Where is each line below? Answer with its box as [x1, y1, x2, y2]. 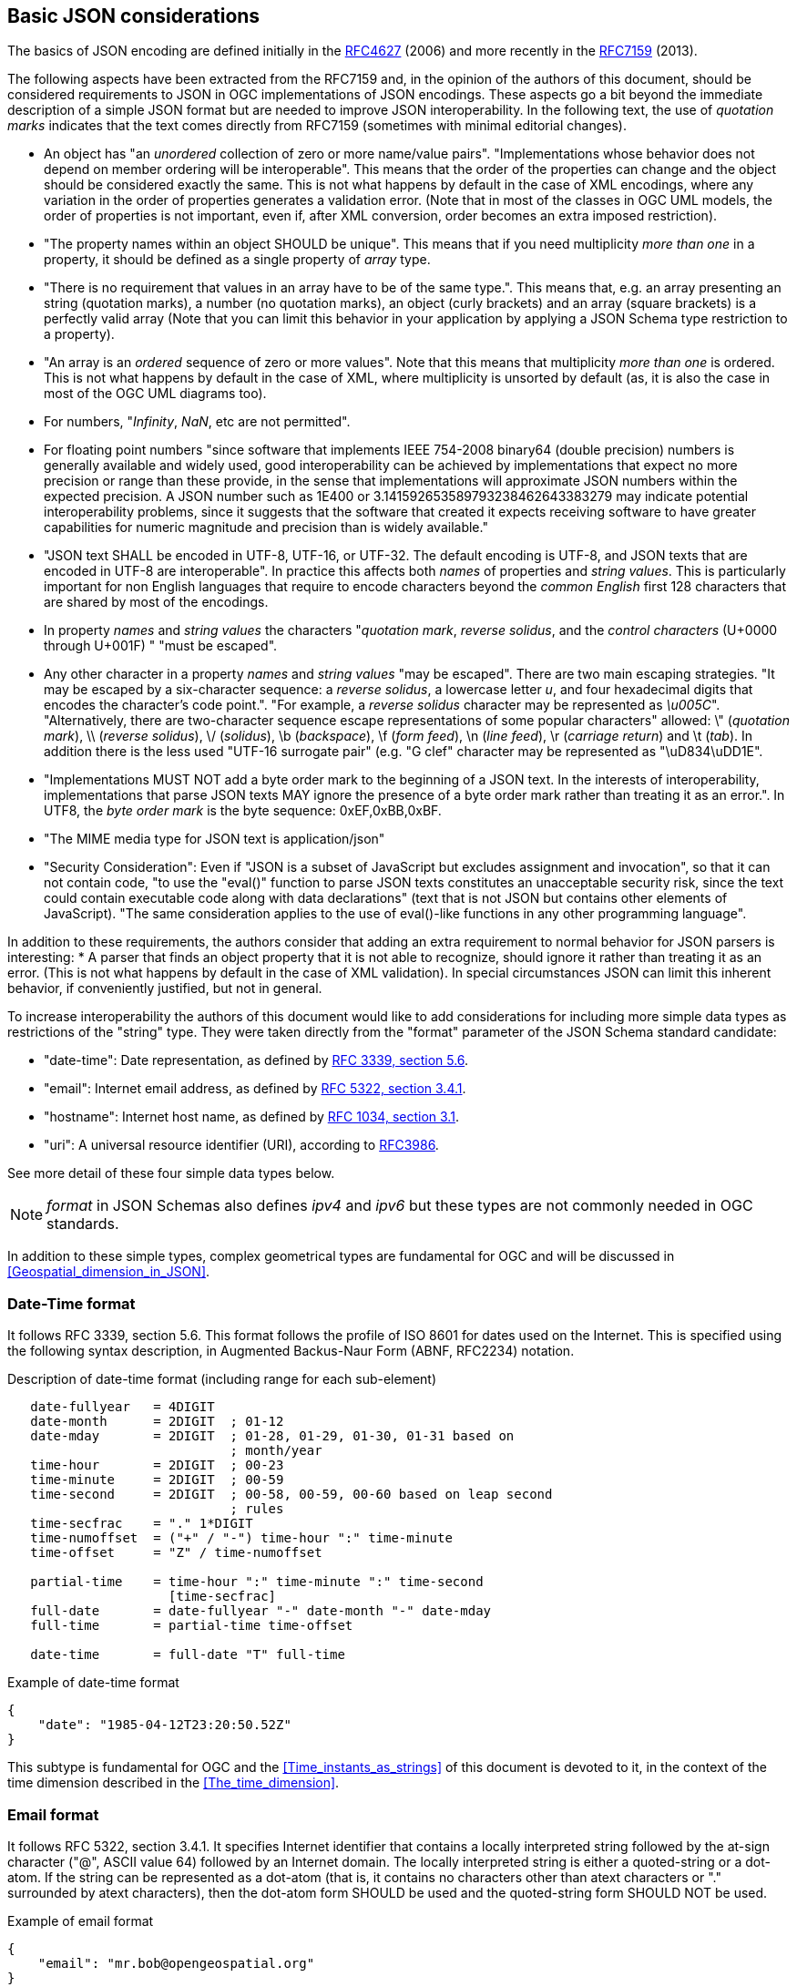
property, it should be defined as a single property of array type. [44, 251, 431, 268]
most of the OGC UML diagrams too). [44, 385, 267, 402]
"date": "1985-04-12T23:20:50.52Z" [37, 1717, 291, 1733]
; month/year [230, 1443, 322, 1459]
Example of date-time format [7, 1675, 179, 1691]
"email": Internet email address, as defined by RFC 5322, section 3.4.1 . [44, 1081, 466, 1097]
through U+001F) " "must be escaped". [44, 638, 278, 654]
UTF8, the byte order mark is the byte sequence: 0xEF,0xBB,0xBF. [44, 803, 442, 819]
